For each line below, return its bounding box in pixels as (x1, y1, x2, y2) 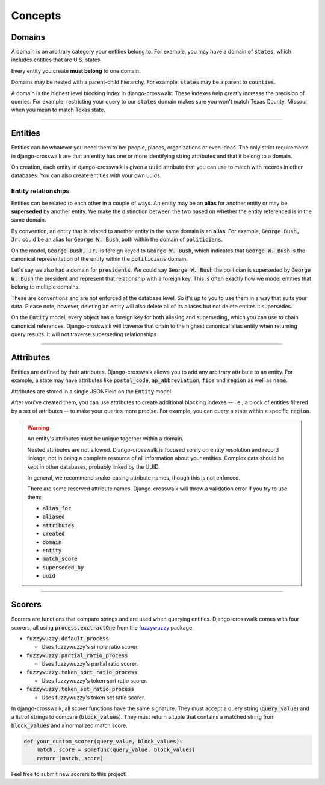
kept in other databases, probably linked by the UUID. (27, 463, 160, 470)
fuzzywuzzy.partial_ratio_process (26, 652, 128, 659)
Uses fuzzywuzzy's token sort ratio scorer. (41, 677, 147, 684)
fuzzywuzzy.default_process (26, 635, 110, 642)
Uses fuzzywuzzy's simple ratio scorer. (41, 643, 139, 651)
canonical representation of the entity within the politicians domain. (11, 255, 188, 262)
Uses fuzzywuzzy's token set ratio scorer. (41, 693, 146, 701)
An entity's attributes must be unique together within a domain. (27, 435, 184, 442)
